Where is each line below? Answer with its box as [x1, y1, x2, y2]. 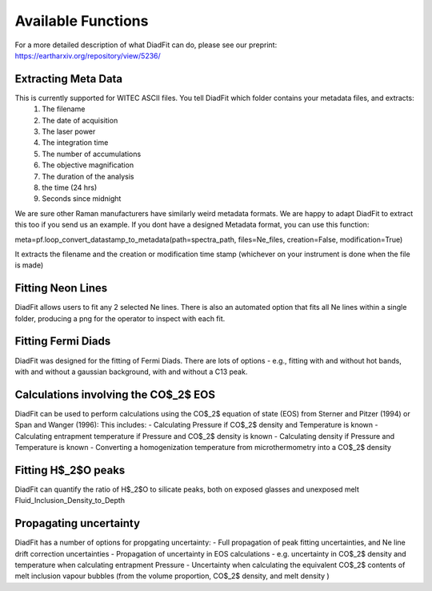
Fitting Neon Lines [14, 281, 108, 295]
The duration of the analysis [42, 171, 134, 181]
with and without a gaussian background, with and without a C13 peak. [14, 367, 248, 376]
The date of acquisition [42, 115, 118, 125]
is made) [14, 260, 44, 270]
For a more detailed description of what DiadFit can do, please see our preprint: [14, 40, 278, 50]
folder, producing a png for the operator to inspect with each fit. [14, 313, 226, 324]
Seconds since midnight [42, 194, 122, 203]
